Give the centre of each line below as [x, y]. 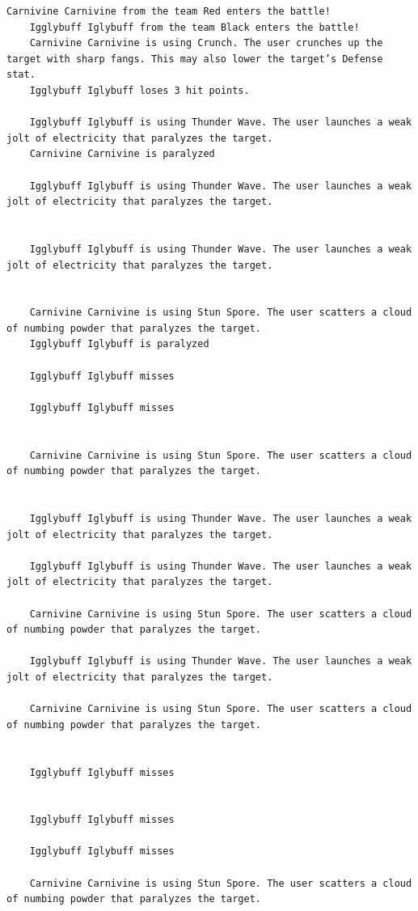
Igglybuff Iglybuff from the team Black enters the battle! [194, 27]
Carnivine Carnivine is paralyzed [122, 154]
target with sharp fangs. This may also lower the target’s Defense [195, 59]
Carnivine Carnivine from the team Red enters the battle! [169, 11]
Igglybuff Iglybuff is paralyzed [119, 344]
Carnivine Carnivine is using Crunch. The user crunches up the [206, 43]
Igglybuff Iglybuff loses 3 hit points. [139, 90]
